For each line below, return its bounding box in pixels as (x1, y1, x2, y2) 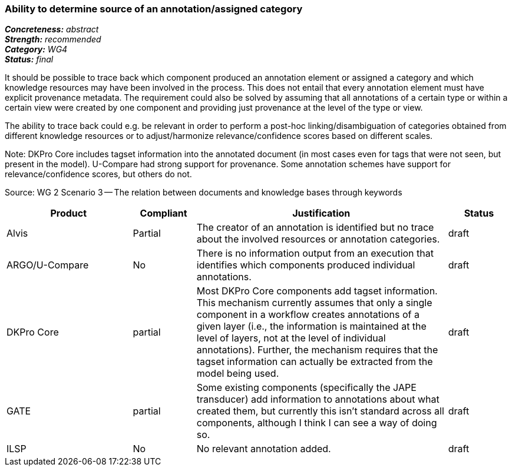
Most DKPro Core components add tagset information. (196, 285, 438, 297)
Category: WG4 (5, 44, 68, 55)
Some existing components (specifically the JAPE (196, 382, 417, 394)
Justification (292, 207, 351, 220)
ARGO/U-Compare (6, 259, 89, 271)
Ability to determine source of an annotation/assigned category (5, 3, 303, 15)
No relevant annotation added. (196, 443, 331, 455)
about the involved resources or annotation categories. (196, 233, 440, 246)
